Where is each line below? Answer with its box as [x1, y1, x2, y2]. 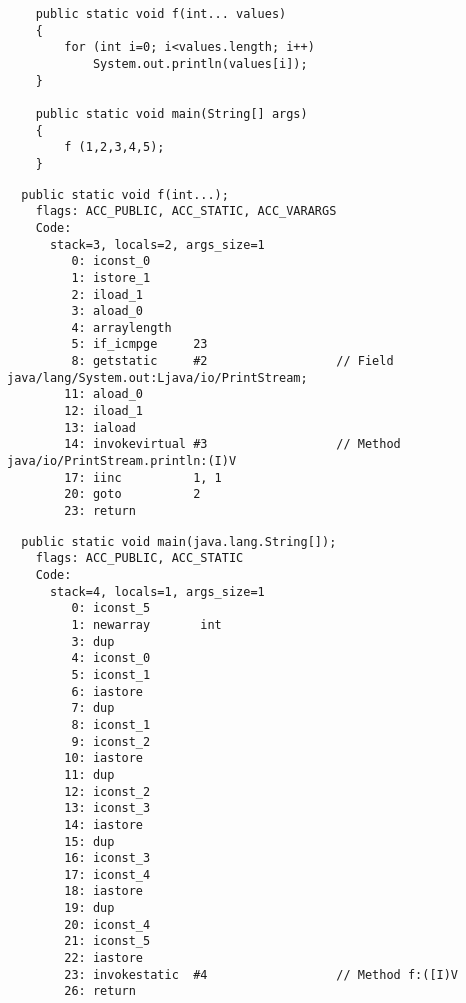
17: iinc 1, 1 [64, 470, 222, 485]
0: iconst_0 [71, 254, 151, 269]
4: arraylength [71, 320, 172, 335]
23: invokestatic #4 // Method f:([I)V [64, 967, 459, 982]
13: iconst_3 [64, 801, 151, 816]
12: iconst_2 [64, 784, 151, 799]
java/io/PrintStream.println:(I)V [7, 454, 237, 469]
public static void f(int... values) [35, 7, 287, 21]
